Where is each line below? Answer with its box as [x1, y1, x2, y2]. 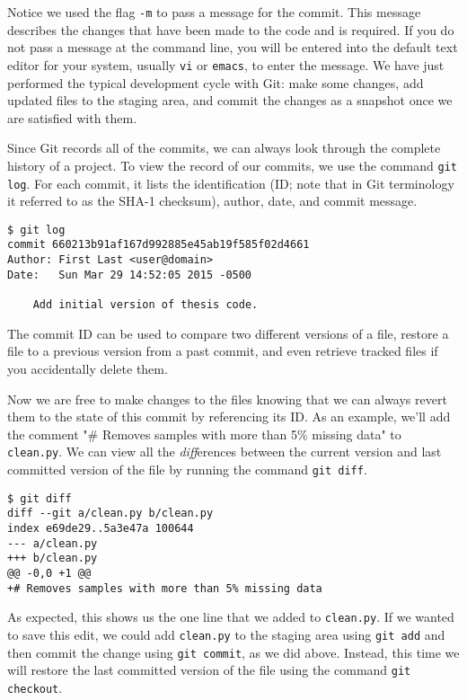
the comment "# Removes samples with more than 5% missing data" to [7, 424, 401, 443]
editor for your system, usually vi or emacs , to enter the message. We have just [7, 55, 445, 74]
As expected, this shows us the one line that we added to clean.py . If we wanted [7, 607, 454, 626]
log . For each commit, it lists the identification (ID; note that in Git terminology [7, 173, 454, 192]
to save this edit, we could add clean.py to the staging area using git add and [7, 625, 445, 643]
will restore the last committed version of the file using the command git [7, 660, 411, 679]
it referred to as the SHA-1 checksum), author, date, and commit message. [7, 191, 418, 210]
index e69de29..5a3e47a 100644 [7, 521, 194, 535]
